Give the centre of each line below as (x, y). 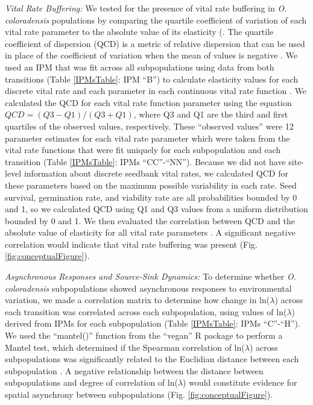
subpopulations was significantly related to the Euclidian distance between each (152, 359)
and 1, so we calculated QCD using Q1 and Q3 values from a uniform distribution (156, 209)
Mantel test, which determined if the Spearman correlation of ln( (125, 347)
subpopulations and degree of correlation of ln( (91, 382)
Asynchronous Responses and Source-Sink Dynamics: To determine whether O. (150, 276)
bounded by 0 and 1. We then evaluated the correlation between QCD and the (150, 220)
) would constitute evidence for (240, 382)
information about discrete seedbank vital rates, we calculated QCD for (156, 173)
